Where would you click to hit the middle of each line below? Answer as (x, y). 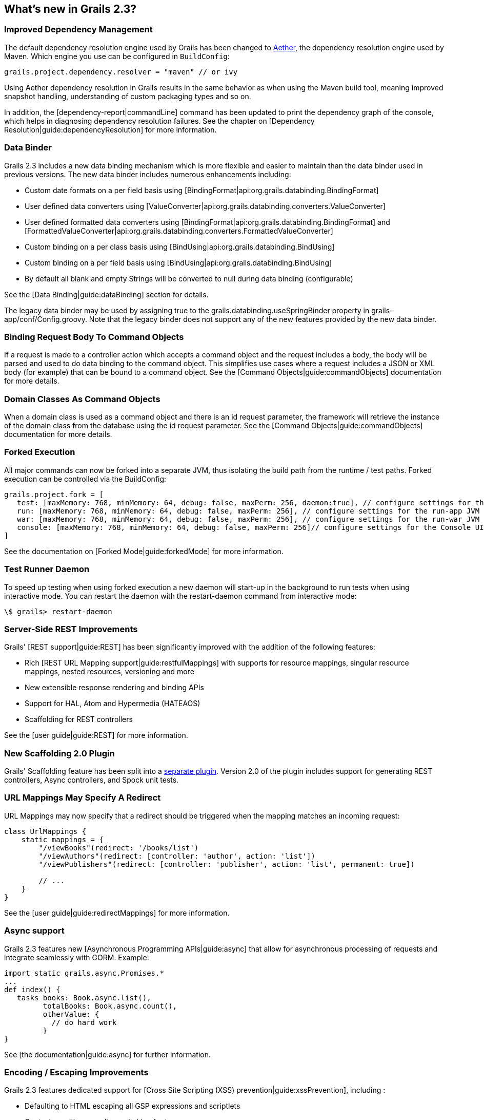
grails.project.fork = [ (54, 494)
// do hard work (84, 1022)
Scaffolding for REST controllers (79, 719)
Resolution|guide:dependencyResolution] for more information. (110, 129)
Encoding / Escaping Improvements (76, 1072)
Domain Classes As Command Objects (82, 399)
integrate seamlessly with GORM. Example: (77, 957)
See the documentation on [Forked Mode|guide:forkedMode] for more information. (144, 551)
